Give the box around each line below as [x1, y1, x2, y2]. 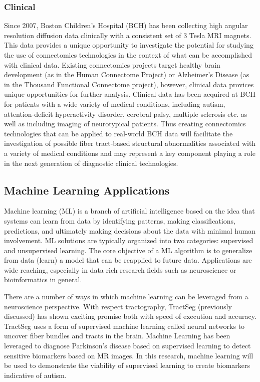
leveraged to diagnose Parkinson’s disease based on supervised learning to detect [4, 340, 251, 351]
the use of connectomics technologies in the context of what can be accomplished [4, 50, 252, 60]
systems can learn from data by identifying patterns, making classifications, [4, 215, 235, 226]
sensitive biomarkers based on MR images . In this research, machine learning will [4, 350, 253, 360]
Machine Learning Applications [4, 182, 170, 198]
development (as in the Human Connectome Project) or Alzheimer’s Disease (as [4, 69, 249, 80]
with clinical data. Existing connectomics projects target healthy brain [4, 59, 220, 70]
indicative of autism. [4, 369, 67, 380]
